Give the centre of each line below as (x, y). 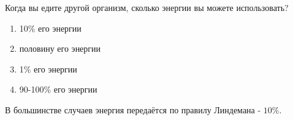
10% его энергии (50, 28)
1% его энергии (48, 69)
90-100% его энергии (58, 89)
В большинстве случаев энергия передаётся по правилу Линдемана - (133, 109)
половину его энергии (60, 48)
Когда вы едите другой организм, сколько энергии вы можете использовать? (147, 7)
